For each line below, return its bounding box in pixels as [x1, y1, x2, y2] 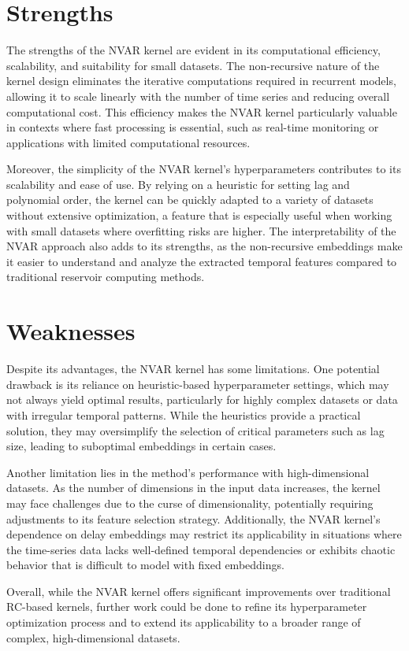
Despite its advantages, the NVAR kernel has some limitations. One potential [6, 361, 380, 377]
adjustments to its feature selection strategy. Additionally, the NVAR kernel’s [6, 510, 381, 527]
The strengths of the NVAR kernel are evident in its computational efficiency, [6, 42, 381, 58]
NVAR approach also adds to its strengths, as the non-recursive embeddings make [6, 238, 403, 254]
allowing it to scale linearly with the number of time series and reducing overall [6, 87, 390, 104]
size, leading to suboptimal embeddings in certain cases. [6, 438, 277, 454]
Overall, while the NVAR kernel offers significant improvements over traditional [6, 583, 391, 599]
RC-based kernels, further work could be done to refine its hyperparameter [6, 598, 367, 615]
